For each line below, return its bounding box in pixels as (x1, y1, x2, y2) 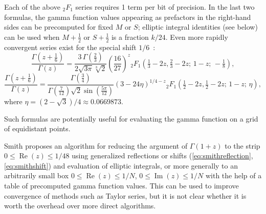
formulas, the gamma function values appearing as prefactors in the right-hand (4, 11, 251, 22)
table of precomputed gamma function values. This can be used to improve (4, 180, 239, 191)
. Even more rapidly (165, 31, 228, 42)
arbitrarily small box (4, 170, 69, 181)
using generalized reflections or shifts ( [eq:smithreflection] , (72, 150, 253, 161)
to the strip (225, 140, 260, 151)
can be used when (4, 31, 60, 42)
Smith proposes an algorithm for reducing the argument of (4, 140, 188, 151)
